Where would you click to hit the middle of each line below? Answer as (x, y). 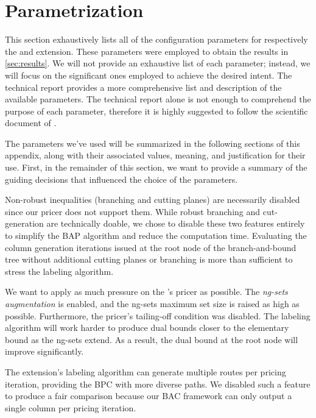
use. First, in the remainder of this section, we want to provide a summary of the (156, 167)
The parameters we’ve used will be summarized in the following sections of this (153, 143)
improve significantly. (44, 351)
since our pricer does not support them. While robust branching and (133, 211)
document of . (31, 123)
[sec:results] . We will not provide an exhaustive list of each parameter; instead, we (158, 63)
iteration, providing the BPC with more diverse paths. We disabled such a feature (158, 384)
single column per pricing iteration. (71, 407)
